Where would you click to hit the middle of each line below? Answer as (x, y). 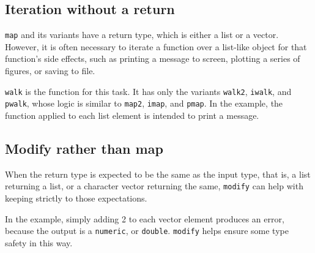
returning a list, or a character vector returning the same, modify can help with (154, 186)
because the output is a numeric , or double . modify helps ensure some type (147, 231)
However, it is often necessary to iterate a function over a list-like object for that (156, 46)
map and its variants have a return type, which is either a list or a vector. (142, 35)
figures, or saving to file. (50, 71)
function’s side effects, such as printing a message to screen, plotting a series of (153, 59)
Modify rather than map (84, 148)
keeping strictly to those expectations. (76, 198)
